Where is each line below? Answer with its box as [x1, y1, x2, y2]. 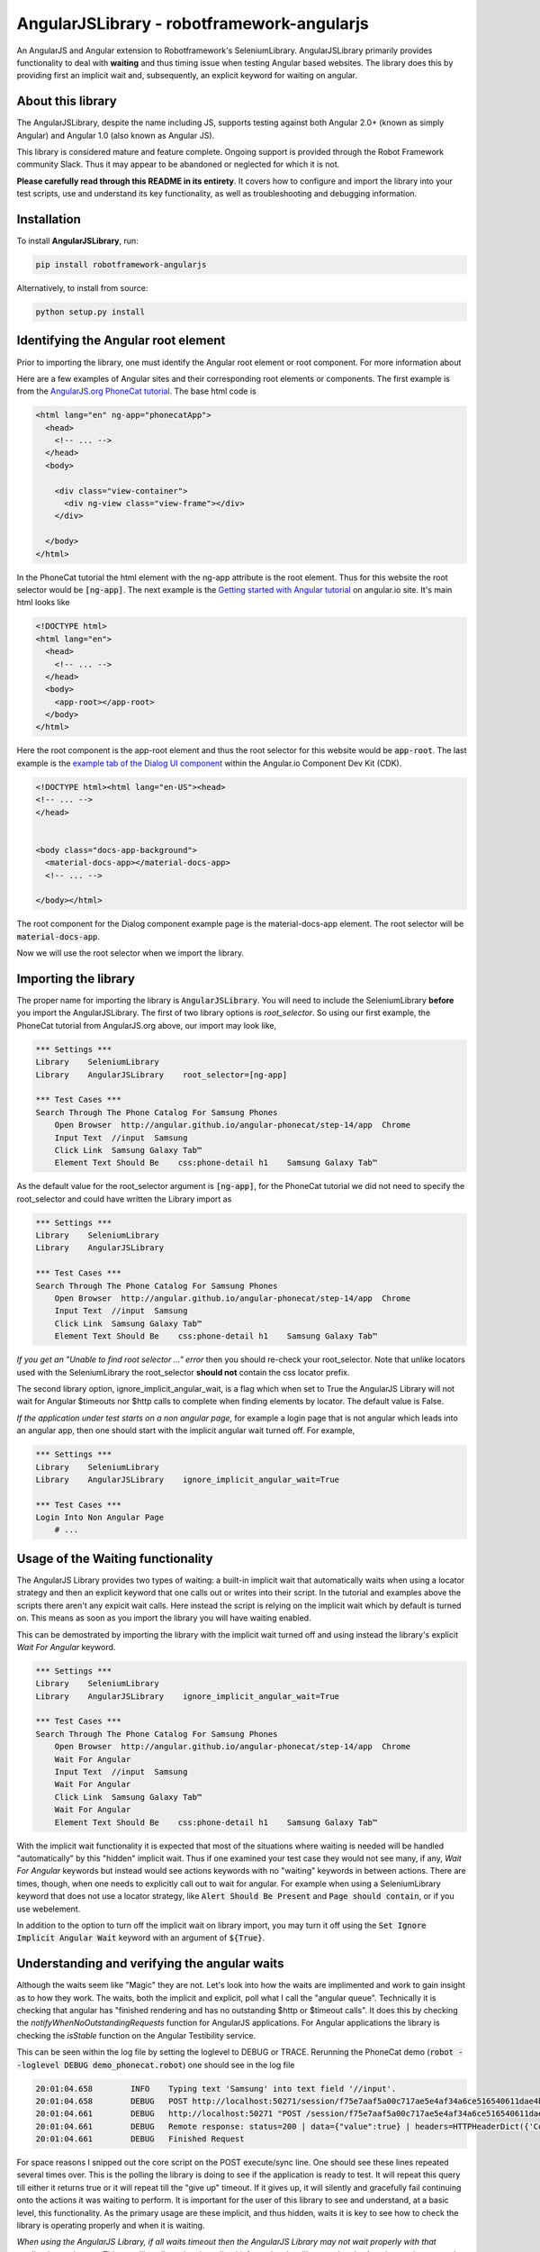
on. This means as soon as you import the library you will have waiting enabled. [16, 1612, 311, 1623]
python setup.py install [35, 307, 146, 317]
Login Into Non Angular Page [35, 1512, 165, 1522]
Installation [16, 212, 81, 227]
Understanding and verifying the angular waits [16, 1956, 284, 1972]
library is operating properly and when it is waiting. [16, 2220, 205, 2231]
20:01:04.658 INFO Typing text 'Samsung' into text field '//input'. [35, 2084, 397, 2093]
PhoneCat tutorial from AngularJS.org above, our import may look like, [16, 1020, 277, 1031]
